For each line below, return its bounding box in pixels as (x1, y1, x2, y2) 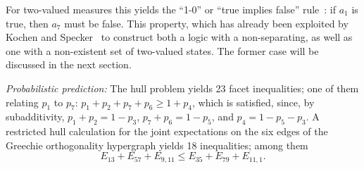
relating (6, 94, 39, 109)
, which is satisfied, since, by (192, 94, 315, 109)
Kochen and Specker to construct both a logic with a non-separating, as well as (6, 30, 353, 44)
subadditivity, (6, 109, 65, 124)
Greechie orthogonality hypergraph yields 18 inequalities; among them (6, 137, 308, 152)
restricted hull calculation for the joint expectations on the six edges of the (6, 124, 328, 139)
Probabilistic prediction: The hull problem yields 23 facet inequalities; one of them (6, 80, 359, 95)
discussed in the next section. (6, 57, 132, 72)
